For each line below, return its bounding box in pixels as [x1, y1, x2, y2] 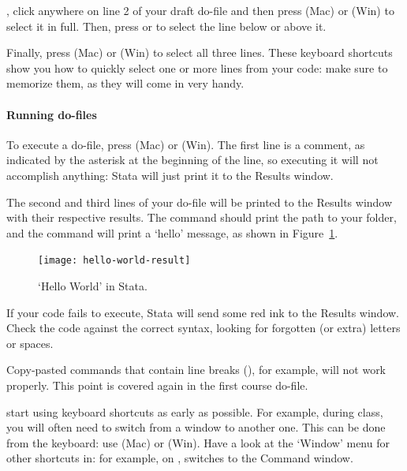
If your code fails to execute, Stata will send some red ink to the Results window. [6, 304, 400, 320]
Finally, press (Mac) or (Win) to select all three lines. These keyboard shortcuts [6, 44, 393, 61]
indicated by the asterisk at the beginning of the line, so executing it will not [6, 151, 379, 168]
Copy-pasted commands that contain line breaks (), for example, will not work [6, 361, 386, 378]
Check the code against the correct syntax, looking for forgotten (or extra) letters [6, 320, 401, 336]
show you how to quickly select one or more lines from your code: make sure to [6, 59, 388, 76]
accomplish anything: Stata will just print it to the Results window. [6, 166, 334, 183]
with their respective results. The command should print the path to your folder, [6, 209, 397, 226]
